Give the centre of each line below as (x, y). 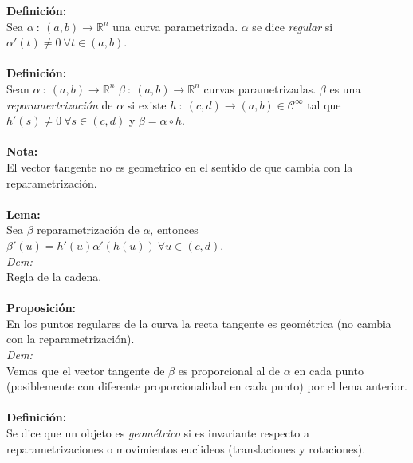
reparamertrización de (60, 104)
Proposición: (41, 308)
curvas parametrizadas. (260, 88)
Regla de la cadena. (54, 277)
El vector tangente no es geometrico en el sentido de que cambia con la (180, 166)
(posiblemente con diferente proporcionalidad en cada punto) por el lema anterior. (207, 386)
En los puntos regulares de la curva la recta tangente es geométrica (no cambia (199, 323)
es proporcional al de (229, 370)
